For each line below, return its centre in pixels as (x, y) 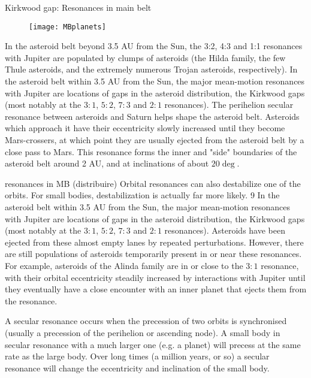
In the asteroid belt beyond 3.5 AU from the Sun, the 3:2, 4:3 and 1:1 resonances (154, 46)
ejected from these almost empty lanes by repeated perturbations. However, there (154, 242)
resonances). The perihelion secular (229, 105)
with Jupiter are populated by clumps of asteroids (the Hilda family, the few (145, 57)
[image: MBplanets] (67, 27)
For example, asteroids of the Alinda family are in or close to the (124, 265)
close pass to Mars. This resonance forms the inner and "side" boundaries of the (151, 151)
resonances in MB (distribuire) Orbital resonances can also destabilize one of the (153, 183)
